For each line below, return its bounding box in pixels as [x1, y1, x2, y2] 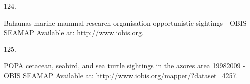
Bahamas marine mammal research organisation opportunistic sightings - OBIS [4, 17, 247, 28]
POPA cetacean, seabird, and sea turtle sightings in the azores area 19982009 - [4, 60, 245, 71]
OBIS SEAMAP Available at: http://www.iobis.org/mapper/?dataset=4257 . [4, 70, 238, 80]
